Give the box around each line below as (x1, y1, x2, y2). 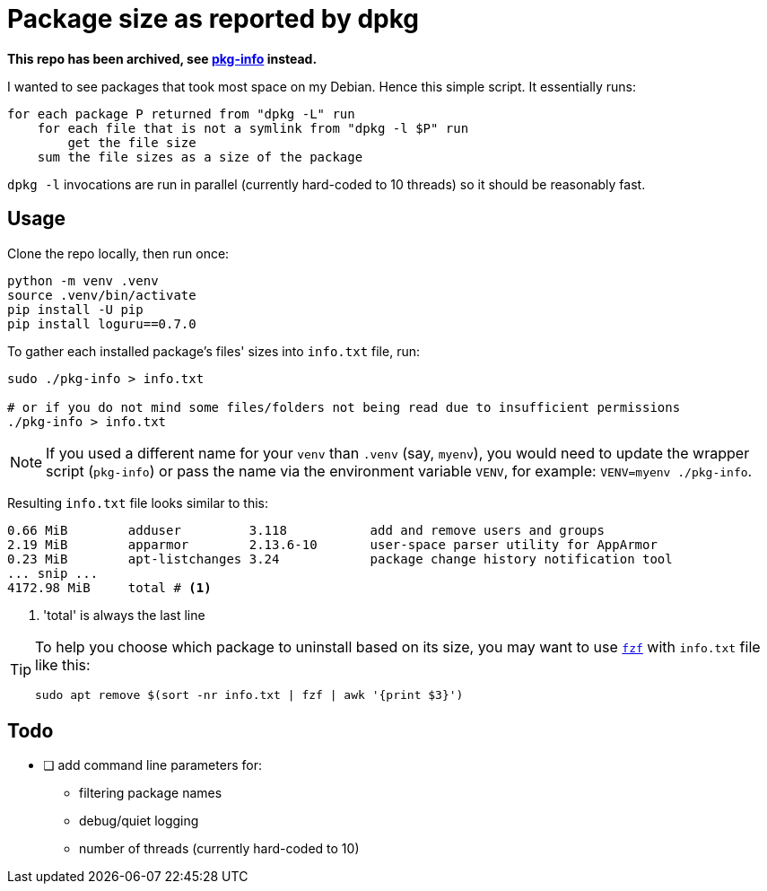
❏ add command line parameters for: (43, 757, 262, 773)
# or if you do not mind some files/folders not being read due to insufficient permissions (7, 399, 681, 415)
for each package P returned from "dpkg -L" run (7, 106, 355, 121)
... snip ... (7, 565, 99, 581)
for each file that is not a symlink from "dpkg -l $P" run (37, 120, 469, 135)
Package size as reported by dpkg (7, 4, 419, 34)
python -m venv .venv (7, 273, 159, 288)
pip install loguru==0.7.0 (7, 316, 196, 331)
